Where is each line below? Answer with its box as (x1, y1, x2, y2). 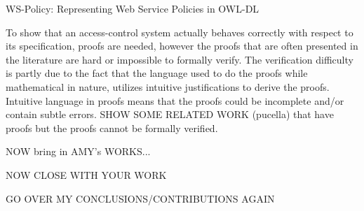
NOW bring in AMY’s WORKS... (6, 144, 151, 159)
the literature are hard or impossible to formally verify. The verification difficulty (6, 52, 353, 66)
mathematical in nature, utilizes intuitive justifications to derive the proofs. (6, 79, 330, 94)
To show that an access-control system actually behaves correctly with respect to (6, 24, 353, 39)
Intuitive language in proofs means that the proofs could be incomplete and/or (6, 93, 344, 108)
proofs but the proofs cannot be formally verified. (6, 120, 218, 135)
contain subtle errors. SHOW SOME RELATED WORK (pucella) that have (6, 107, 334, 122)
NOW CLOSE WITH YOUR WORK (6, 167, 167, 182)
